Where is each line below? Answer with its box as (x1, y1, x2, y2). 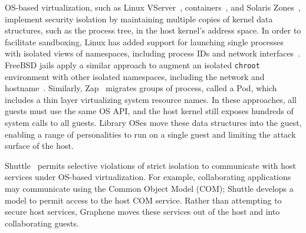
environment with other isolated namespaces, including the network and (5, 70, 265, 82)
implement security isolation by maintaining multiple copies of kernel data (5, 12, 273, 25)
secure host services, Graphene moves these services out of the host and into (5, 205, 280, 218)
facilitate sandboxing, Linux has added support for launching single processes (5, 35, 284, 48)
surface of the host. (5, 139, 74, 152)
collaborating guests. (5, 217, 79, 229)
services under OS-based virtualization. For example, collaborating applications (5, 171, 291, 183)
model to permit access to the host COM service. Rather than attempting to (5, 194, 282, 206)
